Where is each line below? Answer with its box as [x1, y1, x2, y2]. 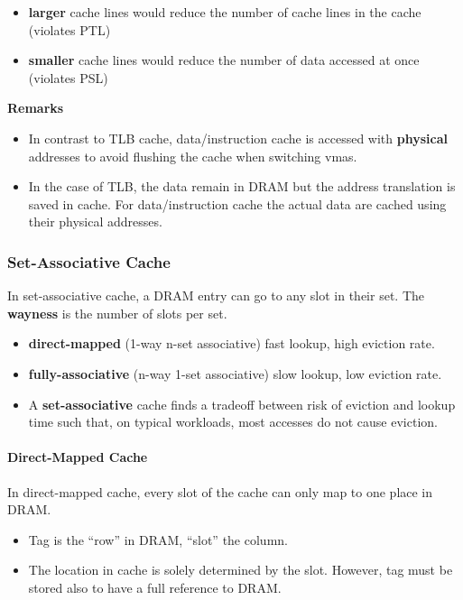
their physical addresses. [28, 212, 162, 231]
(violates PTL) [28, 20, 111, 39]
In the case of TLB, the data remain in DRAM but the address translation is [28, 177, 456, 196]
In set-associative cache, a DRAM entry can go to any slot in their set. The [7, 286, 424, 305]
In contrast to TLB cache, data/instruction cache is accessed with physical [28, 128, 448, 147]
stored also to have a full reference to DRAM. [28, 577, 282, 596]
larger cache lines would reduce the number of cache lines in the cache [28, 3, 421, 21]
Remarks [7, 98, 64, 117]
